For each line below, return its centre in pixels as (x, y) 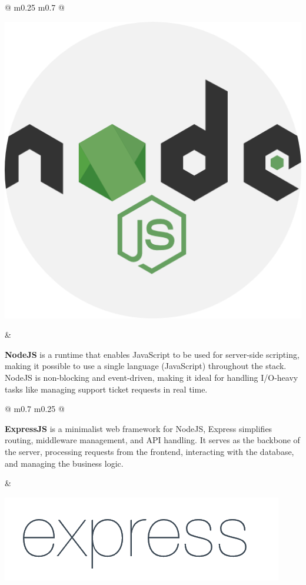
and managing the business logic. (64, 463)
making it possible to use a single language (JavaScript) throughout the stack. (146, 366)
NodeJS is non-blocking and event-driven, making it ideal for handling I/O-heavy (152, 377)
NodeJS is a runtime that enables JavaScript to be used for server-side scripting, (152, 354)
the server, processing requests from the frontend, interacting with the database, (149, 451)
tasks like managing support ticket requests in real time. (106, 389)
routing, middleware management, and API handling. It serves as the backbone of (152, 440)
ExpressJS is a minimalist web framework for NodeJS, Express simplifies (139, 428)
